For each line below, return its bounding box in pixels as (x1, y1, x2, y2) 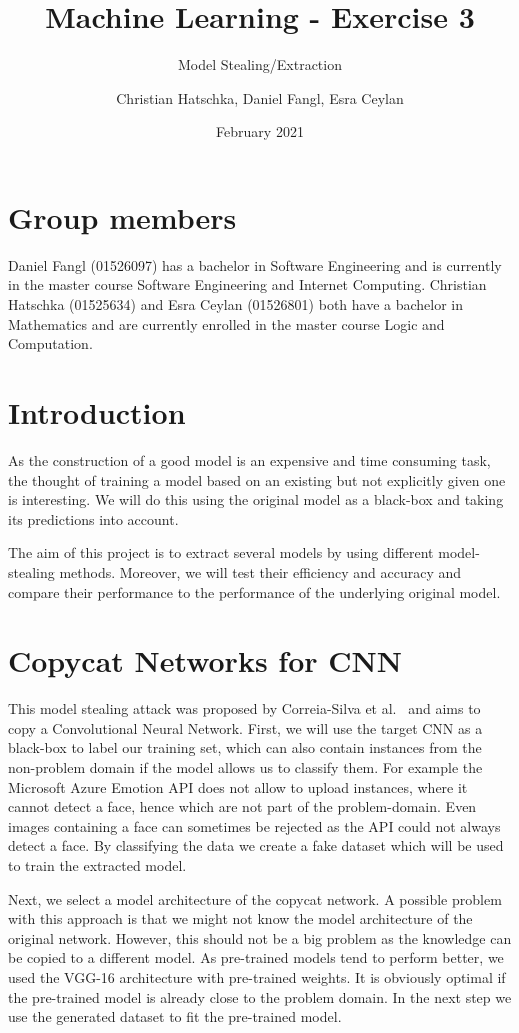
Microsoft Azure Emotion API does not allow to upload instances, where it (8, 776, 468, 797)
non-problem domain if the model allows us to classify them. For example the (8, 757, 483, 777)
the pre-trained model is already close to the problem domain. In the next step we (8, 986, 512, 1007)
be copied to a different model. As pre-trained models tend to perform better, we (8, 947, 504, 968)
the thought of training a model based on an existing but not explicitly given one (8, 469, 506, 490)
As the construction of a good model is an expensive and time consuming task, (8, 449, 491, 470)
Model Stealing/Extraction (178, 54, 342, 75)
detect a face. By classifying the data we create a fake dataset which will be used (8, 835, 504, 856)
